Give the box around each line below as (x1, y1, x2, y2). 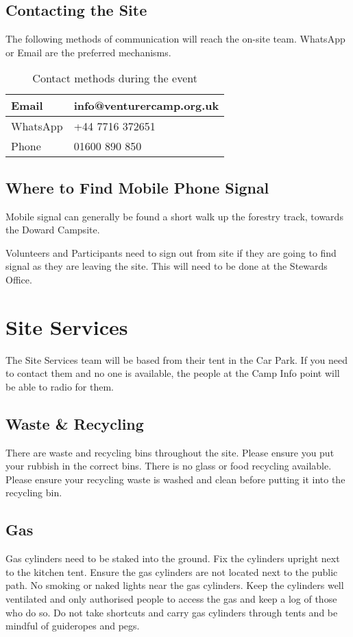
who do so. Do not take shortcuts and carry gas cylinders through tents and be (5, 605, 338, 619)
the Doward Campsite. (5, 222, 100, 237)
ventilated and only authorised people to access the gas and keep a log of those (5, 592, 337, 606)
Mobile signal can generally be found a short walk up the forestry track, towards (5, 209, 343, 223)
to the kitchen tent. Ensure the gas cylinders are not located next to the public (5, 564, 338, 579)
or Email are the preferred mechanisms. (5, 45, 171, 59)
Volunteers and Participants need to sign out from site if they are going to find (5, 245, 337, 259)
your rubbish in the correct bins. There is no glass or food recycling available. (5, 459, 332, 473)
